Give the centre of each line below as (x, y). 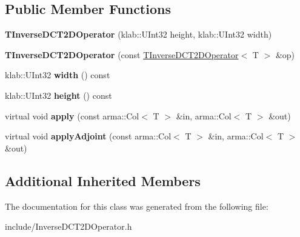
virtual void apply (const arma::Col (72, 115)
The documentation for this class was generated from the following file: (137, 206)
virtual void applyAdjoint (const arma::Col (88, 136)
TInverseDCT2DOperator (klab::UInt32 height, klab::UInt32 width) (138, 34)
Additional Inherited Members (103, 180)
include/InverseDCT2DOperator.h (68, 226)
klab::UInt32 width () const (58, 75)
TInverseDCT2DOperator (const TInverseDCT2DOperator (122, 54)
